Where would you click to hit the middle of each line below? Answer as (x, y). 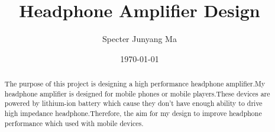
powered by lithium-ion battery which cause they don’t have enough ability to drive (133, 103)
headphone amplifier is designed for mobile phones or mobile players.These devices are (137, 93)
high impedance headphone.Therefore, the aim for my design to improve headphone (133, 113)
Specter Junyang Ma (140, 39)
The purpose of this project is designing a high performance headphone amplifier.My (135, 84)
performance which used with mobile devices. (74, 123)
